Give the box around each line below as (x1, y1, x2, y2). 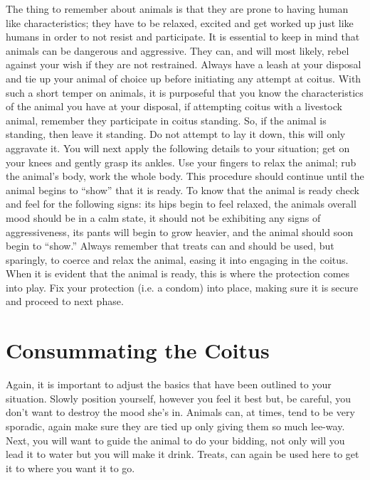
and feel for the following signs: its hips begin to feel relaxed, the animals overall (6, 196, 356, 211)
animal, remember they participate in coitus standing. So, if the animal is (6, 112, 327, 127)
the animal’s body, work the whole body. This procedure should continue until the (6, 169, 364, 183)
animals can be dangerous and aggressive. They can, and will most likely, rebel (6, 43, 349, 58)
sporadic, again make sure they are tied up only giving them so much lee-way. (6, 418, 345, 433)
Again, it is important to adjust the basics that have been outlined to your (6, 377, 332, 392)
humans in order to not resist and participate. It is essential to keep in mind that (6, 29, 360, 44)
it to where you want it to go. (6, 460, 135, 475)
